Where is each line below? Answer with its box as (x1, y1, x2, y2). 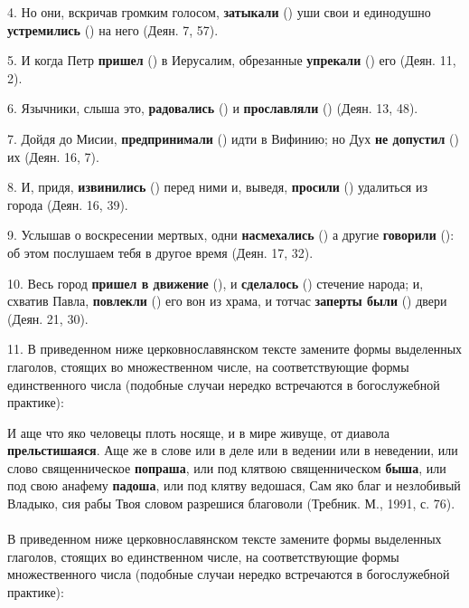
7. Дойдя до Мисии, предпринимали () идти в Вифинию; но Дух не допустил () (7, 128, 459, 147)
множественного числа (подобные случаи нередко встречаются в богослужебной (7, 565, 450, 584)
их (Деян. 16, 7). (7, 147, 99, 166)
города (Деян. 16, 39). (7, 195, 128, 214)
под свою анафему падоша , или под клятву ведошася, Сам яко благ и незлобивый (7, 476, 461, 495)
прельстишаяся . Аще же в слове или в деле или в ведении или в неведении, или (7, 441, 458, 460)
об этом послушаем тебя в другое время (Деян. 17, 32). (7, 242, 314, 261)
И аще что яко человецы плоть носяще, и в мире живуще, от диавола (7, 423, 389, 442)
